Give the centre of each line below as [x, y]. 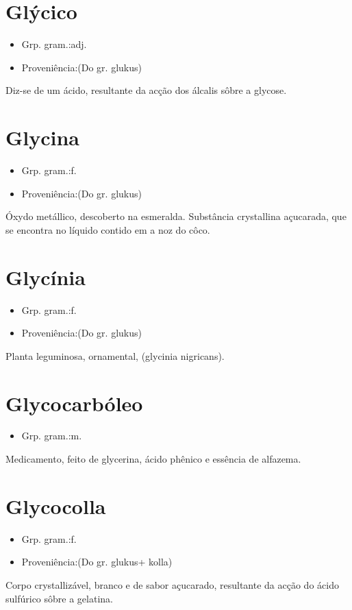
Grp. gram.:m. [52, 436]
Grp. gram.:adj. [54, 44]
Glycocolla [56, 505]
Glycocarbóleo [74, 403]
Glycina [43, 137]
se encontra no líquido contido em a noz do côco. [108, 229]
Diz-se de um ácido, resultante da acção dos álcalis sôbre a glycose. [146, 90]
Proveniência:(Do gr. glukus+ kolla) [97, 562]
